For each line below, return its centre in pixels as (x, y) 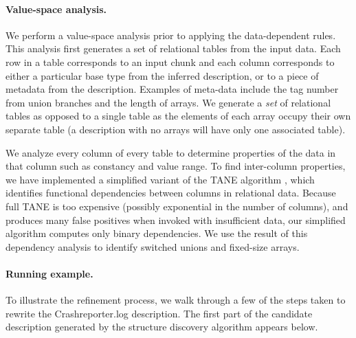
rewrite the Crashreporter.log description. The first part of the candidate (159, 313)
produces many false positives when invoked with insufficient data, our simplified (176, 219)
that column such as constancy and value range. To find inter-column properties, (176, 166)
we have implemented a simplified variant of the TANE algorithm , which (160, 179)
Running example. (49, 273)
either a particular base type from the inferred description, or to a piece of (162, 75)
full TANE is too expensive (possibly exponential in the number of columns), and (177, 206)
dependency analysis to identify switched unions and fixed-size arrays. (153, 246)
